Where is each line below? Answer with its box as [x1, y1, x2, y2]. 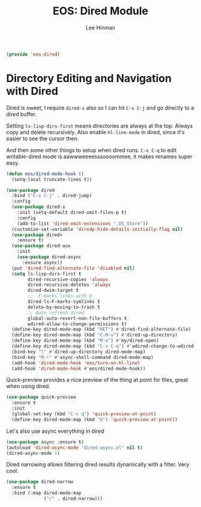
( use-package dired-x [11, 204, 66, 210]
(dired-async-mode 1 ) [6, 450, 60, 456]
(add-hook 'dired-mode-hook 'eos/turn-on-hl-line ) [11, 360, 141, 366]
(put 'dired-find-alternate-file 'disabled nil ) [11, 265, 135, 271]
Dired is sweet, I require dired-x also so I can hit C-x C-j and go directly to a [6, 104, 194, 111]
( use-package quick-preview [6, 394, 77, 400]
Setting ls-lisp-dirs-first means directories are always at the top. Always [6, 122, 193, 129]
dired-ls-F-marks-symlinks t [28, 298, 100, 304]
